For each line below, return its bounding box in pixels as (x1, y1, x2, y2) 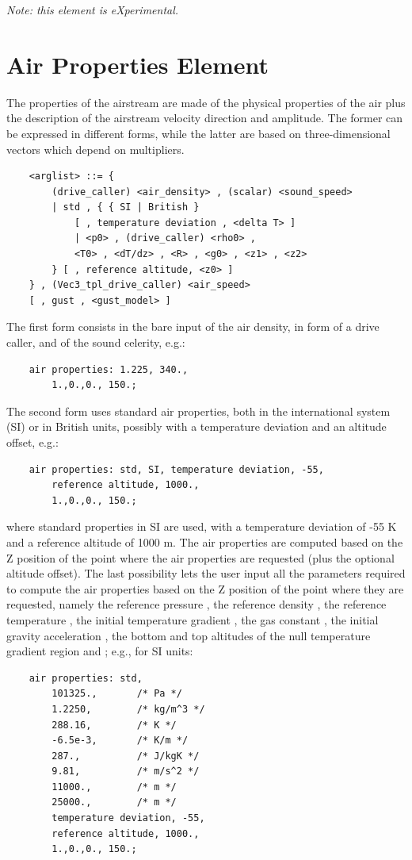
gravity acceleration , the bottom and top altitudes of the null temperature (6, 627, 371, 643)
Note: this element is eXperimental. (6, 2, 179, 17)
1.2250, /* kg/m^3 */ (51, 703, 205, 715)
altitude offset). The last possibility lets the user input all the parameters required (6, 565, 406, 582)
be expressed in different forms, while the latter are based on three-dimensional (6, 125, 391, 141)
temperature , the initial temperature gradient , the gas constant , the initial (6, 611, 379, 628)
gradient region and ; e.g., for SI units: (6, 643, 193, 659)
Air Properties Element (6, 48, 269, 80)
